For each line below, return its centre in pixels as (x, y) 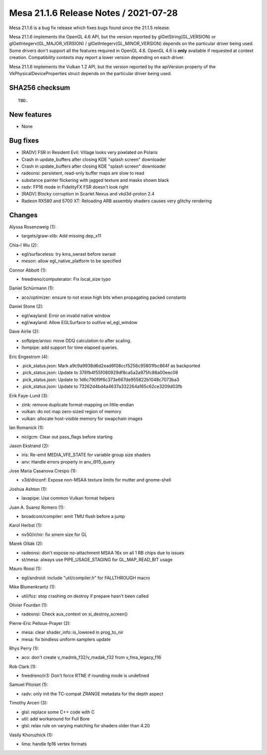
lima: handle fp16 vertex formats (54, 744)
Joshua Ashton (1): (28, 489)
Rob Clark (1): (23, 666)
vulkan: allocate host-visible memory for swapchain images (82, 419)
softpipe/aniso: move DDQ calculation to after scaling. (76, 340)
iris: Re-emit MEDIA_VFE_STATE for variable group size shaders (86, 455)
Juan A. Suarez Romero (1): (37, 507)
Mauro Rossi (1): (25, 568)
